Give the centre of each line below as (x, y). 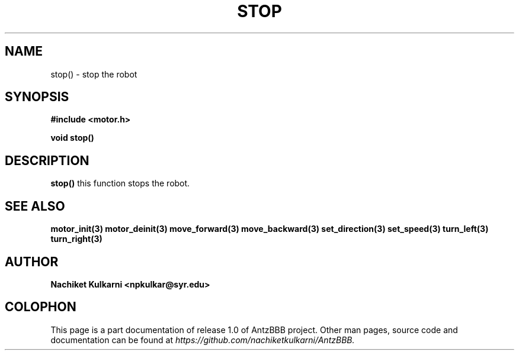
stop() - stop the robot (94, 74)
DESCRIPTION (47, 160)
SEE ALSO (35, 206)
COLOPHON (41, 307)
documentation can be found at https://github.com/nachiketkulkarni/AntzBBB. (203, 340)
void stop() (72, 138)
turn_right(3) (76, 239)
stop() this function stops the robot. (120, 183)
